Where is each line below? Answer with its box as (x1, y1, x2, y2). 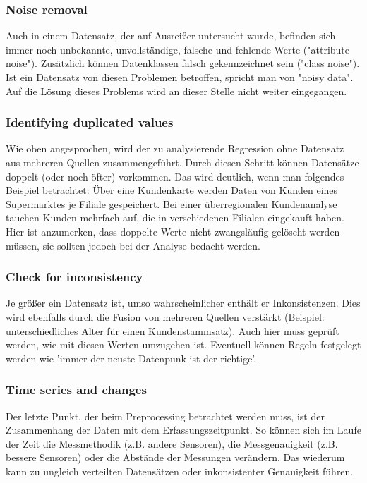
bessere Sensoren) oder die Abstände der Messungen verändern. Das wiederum (6, 450, 345, 465)
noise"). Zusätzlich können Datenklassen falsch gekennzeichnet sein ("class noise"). (6, 56, 360, 71)
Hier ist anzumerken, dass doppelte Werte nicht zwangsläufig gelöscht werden (6, 224, 340, 238)
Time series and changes (6, 381, 147, 398)
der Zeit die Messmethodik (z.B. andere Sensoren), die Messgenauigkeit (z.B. (6, 436, 338, 451)
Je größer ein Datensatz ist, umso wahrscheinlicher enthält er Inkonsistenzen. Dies (6, 295, 361, 310)
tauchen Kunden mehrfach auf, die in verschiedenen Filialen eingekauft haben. (6, 210, 344, 225)
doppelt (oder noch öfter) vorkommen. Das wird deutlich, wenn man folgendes (6, 169, 344, 183)
